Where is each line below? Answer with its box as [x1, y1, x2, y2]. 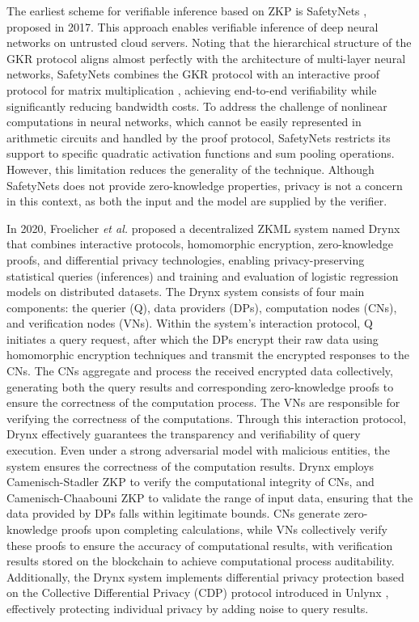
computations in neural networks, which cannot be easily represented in [6, 113, 362, 130]
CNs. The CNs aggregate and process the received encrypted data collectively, [6, 362, 393, 379]
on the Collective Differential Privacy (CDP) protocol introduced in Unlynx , [6, 584, 389, 601]
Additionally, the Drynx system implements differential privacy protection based [6, 568, 404, 585]
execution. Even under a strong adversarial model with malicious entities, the [6, 442, 390, 459]
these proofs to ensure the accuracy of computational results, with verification [6, 536, 393, 553]
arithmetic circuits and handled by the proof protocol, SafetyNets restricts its [6, 129, 391, 146]
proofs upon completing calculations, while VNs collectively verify [61, 521, 387, 537]
